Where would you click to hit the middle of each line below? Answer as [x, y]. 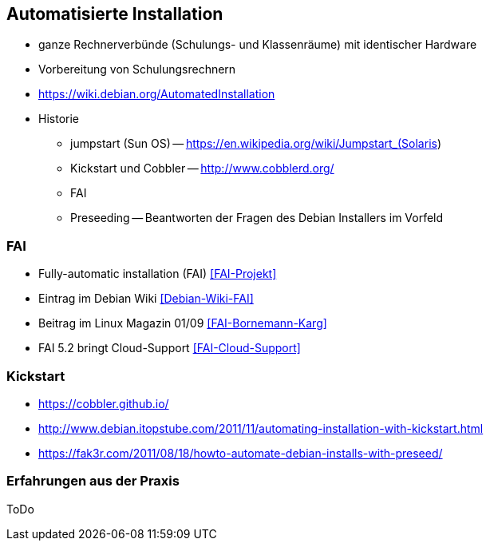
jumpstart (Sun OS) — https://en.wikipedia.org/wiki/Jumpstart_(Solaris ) [256, 144]
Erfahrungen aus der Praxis [93, 481]
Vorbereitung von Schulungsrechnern [137, 69]
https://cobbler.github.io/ [104, 403]
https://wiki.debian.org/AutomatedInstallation [157, 94]
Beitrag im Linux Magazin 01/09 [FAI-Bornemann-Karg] [183, 323]
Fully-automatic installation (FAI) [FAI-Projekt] [158, 274]
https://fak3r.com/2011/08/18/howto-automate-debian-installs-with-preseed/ [241, 453]
